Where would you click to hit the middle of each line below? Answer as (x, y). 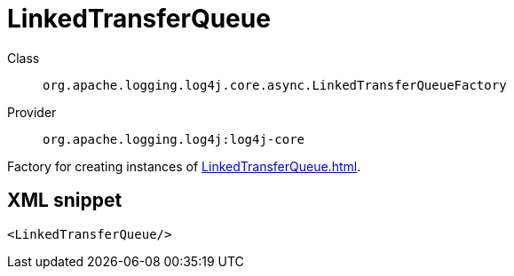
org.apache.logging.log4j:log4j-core (174, 139)
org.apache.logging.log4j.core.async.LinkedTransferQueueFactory (275, 85)
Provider (32, 112)
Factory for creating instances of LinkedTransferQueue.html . (184, 166)
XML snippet (65, 201)
